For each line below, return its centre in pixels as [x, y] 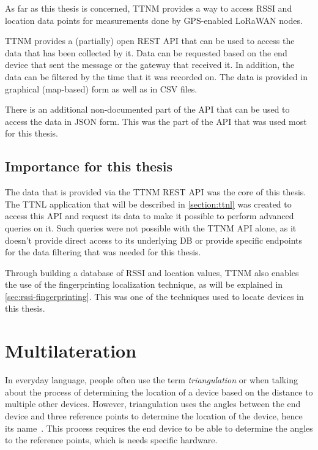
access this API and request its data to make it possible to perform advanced [150, 216]
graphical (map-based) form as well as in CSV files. [101, 88]
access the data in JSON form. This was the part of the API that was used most [156, 121]
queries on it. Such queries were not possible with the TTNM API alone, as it [151, 227]
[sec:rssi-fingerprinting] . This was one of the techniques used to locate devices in [154, 296]
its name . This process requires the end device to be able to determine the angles [159, 428]
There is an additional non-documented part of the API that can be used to [147, 109]
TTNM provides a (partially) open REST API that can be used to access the [150, 41]
